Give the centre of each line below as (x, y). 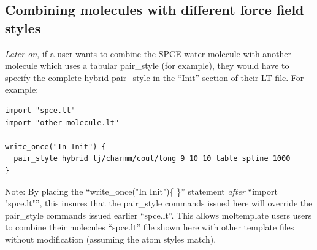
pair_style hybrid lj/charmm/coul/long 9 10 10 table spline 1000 (152, 159)
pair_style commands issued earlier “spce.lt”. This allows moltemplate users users (158, 215)
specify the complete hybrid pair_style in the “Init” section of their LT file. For (155, 77)
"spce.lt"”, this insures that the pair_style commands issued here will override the (159, 203)
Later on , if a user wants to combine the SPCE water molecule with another (148, 53)
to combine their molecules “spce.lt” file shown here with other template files (150, 227)
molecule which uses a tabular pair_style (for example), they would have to (147, 65)
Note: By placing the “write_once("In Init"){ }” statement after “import (141, 191)
